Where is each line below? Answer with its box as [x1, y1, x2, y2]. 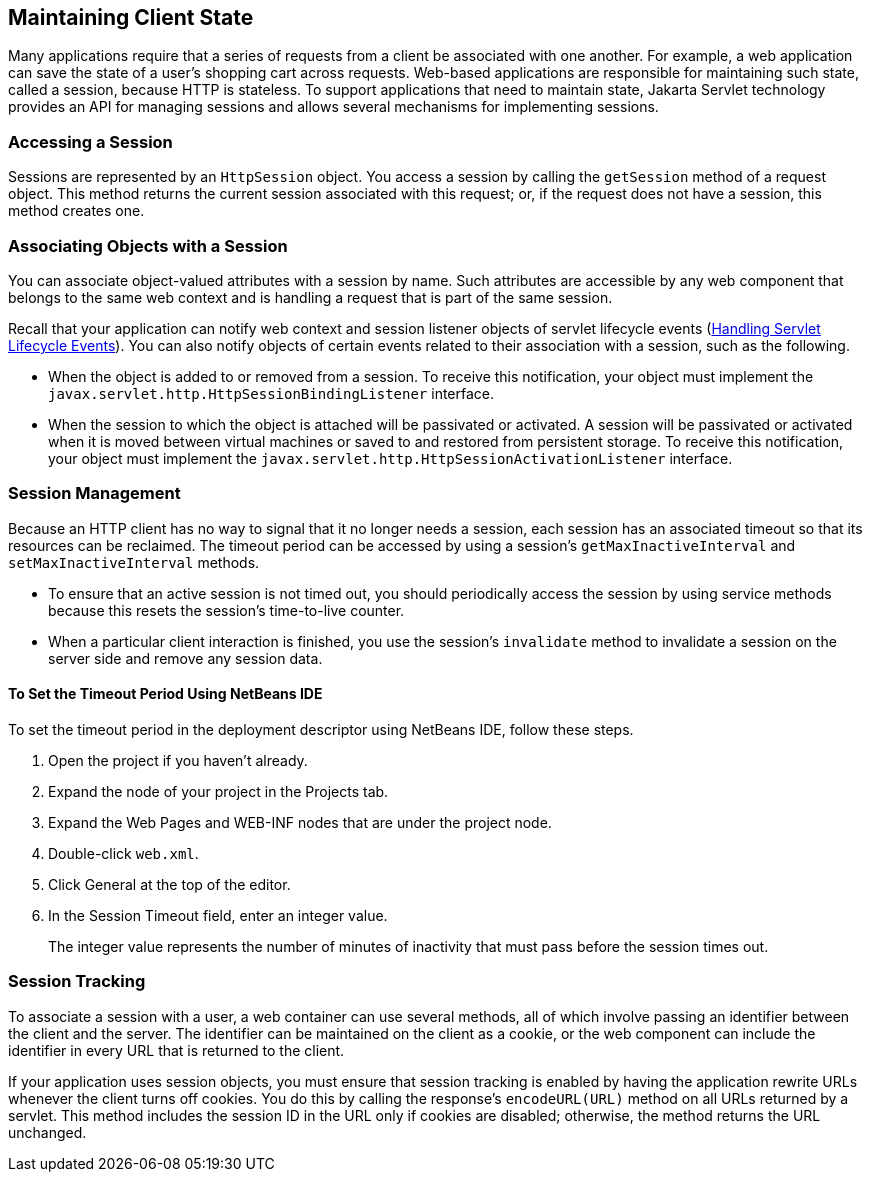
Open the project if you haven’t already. [48, 751, 308, 769]
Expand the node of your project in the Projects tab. [48, 782, 389, 800]
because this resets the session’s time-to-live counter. [48, 601, 405, 619]
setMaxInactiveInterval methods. [8, 553, 260, 571]
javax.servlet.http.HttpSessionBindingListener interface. [48, 384, 495, 402]
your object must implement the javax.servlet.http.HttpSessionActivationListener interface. [48, 449, 733, 467]
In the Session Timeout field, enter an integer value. [48, 906, 388, 924]
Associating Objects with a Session [8, 235, 288, 256]
